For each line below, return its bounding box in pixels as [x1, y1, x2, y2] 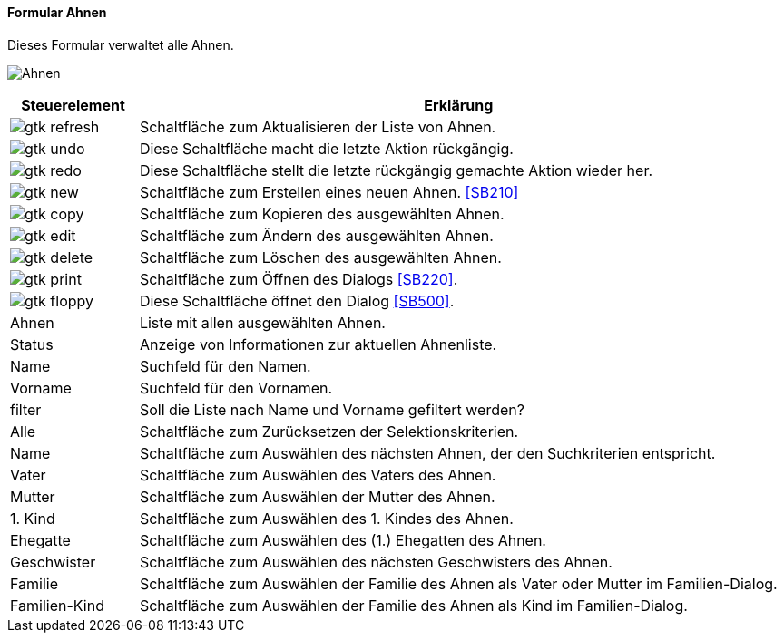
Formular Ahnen [7, 5, 107, 20]
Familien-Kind [10, 596, 104, 615]
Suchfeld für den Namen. [139, 356, 311, 375]
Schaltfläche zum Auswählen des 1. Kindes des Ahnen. [139, 509, 514, 528]
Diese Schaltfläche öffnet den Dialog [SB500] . [139, 291, 455, 310]
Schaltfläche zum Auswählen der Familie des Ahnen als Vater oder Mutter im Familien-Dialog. [139, 574, 778, 593]
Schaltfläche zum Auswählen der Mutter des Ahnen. [139, 487, 495, 506]
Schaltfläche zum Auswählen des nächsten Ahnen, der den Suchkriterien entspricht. [139, 443, 716, 462]
